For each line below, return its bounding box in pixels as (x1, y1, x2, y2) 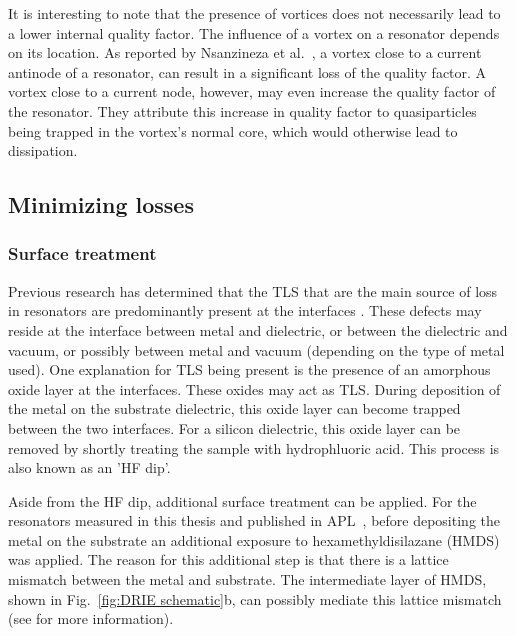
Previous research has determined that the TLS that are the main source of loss (8, 280, 498, 301)
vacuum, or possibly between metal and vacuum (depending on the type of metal (8, 339, 505, 360)
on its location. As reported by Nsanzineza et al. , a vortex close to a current (8, 42, 482, 63)
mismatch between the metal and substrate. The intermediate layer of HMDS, (8, 569, 487, 590)
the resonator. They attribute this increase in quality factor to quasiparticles (8, 100, 477, 121)
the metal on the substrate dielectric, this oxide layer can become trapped (8, 398, 461, 419)
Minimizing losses (8, 189, 194, 220)
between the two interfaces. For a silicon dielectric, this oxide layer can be (8, 417, 461, 438)
